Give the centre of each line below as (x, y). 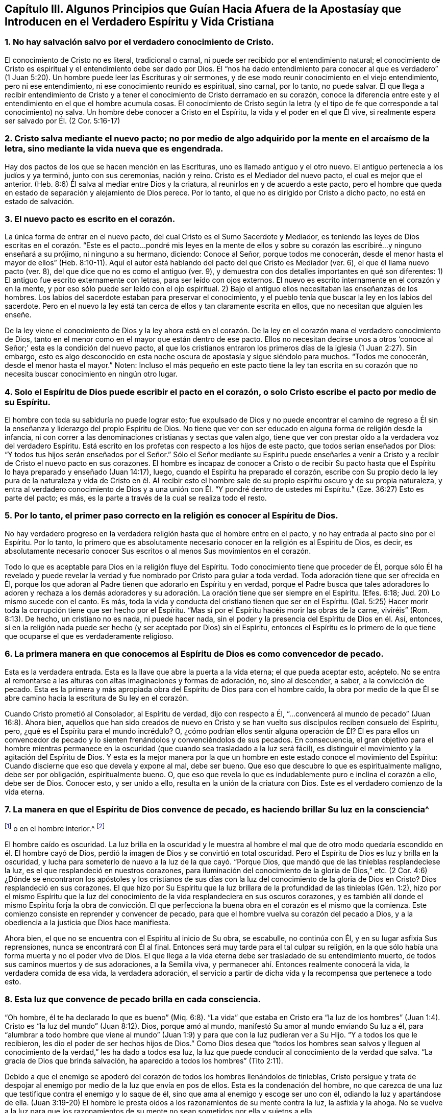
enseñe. (18, 315)
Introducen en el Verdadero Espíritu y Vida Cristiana (139, 22)
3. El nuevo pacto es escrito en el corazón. (90, 219)
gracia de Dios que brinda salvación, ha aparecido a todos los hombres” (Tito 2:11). (144, 1060)
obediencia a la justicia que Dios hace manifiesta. (88, 922)
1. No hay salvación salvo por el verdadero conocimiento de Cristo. (139, 42)
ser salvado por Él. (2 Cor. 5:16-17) (63, 120)
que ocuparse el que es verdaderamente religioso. (89, 636)
